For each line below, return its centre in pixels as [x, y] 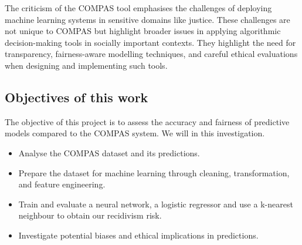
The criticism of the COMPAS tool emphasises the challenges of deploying [138, 8]
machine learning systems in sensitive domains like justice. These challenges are [147, 19]
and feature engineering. [62, 184]
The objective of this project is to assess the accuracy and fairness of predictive [147, 121]
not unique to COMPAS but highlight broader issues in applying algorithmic [143, 31]
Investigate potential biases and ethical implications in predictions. [138, 235]
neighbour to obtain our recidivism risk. [90, 215]
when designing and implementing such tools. [86, 65]
